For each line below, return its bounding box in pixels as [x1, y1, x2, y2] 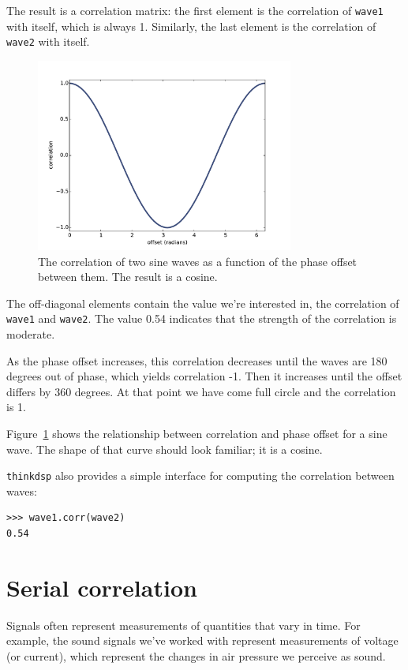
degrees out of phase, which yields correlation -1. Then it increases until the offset [6, 368, 402, 384]
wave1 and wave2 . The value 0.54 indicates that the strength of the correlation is [6, 310, 397, 327]
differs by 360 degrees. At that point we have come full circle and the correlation [6, 383, 396, 399]
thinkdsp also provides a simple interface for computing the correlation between [6, 467, 395, 484]
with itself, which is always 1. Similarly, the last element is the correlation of [6, 17, 376, 34]
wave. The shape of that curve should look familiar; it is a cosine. [6, 440, 323, 457]
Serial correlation [6, 571, 197, 603]
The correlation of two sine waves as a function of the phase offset [38, 253, 357, 269]
